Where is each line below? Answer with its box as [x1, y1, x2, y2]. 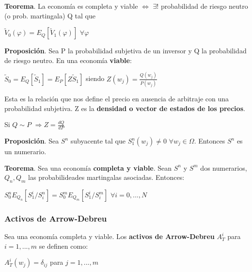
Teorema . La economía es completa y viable [4, 1, 138, 11]
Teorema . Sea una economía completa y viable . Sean [4, 162, 172, 173]
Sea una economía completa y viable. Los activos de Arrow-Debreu [4, 231, 215, 241]
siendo [85, 73, 105, 83]
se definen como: [39, 240, 88, 251]
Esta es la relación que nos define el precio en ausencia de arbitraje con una [4, 94, 229, 103]
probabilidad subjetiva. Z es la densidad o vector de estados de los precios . [4, 103, 245, 113]
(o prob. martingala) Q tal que [4, 10, 95, 20]
